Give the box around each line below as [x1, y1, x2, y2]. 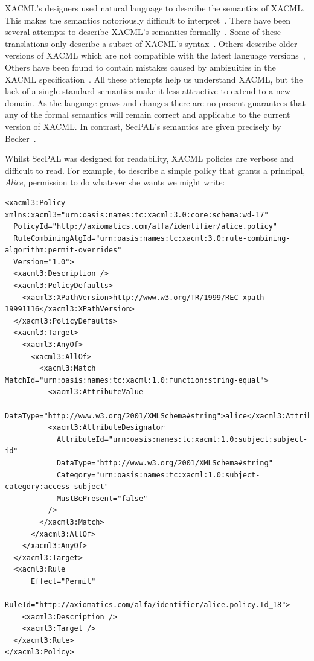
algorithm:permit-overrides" [5, 246, 122, 255]
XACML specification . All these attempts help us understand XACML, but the [5, 72, 303, 85]
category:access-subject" [5, 482, 109, 491]
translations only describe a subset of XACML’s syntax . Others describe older [5, 37, 298, 49]
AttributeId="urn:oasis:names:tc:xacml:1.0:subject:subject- [56, 435, 308, 444]
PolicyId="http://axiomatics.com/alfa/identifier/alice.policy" [13, 222, 278, 231]
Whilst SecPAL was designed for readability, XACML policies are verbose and [5, 152, 294, 165]
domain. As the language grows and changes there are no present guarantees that [5, 96, 306, 109]
